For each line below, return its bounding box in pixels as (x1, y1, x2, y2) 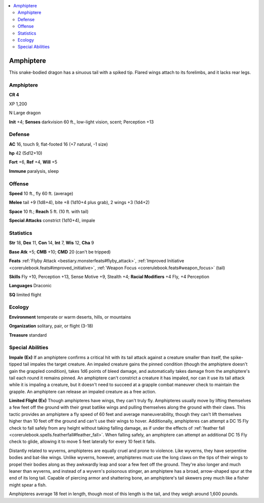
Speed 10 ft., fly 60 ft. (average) (9, 191, 73, 197)
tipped (9, 361, 22, 367)
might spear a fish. (9, 482, 47, 488)
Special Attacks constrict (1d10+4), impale (9, 218, 95, 224)
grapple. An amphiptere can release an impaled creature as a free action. (9, 389, 156, 394)
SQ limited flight (9, 292, 42, 297)
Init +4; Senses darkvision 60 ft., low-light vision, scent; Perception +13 (9, 119, 154, 125)
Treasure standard (9, 332, 47, 338)
